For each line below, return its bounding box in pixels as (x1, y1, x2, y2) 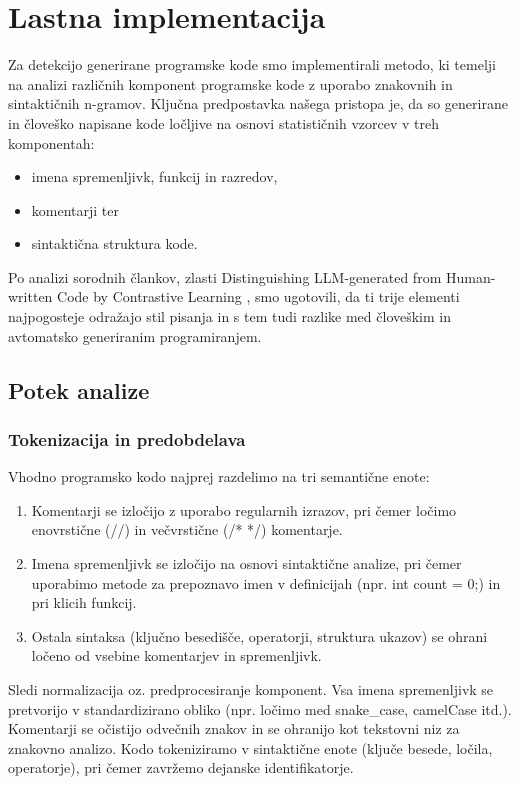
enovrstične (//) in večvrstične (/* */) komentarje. (31, 519, 343, 540)
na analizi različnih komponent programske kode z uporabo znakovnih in (8, 73, 453, 94)
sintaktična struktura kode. (31, 233, 198, 254)
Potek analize (8, 374, 150, 405)
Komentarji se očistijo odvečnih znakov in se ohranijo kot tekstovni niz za (8, 718, 460, 739)
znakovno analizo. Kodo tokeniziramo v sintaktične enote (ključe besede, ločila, (8, 737, 493, 758)
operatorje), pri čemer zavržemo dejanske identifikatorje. (8, 757, 354, 778)
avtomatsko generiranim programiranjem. (8, 325, 262, 346)
